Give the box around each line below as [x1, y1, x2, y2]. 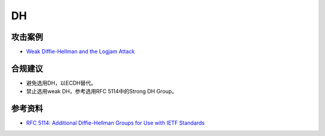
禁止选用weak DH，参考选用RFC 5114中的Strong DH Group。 [26, 88, 178, 95]
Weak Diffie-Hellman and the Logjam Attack [26, 48, 135, 55]
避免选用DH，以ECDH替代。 [26, 79, 96, 87]
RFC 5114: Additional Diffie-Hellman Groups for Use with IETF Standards [26, 119, 205, 126]
